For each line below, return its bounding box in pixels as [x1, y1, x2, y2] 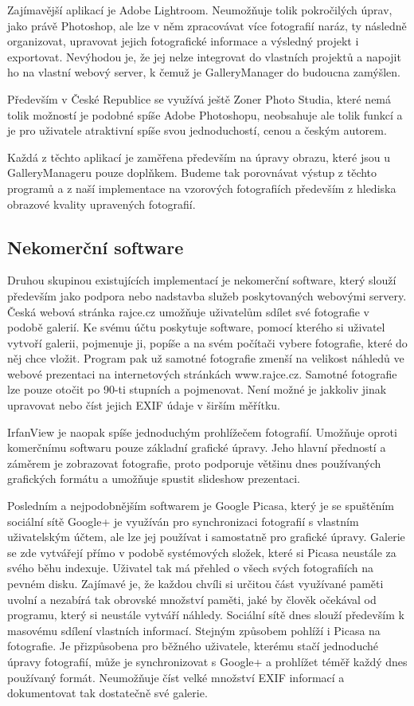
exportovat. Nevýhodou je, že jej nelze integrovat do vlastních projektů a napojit [7, 48, 401, 65]
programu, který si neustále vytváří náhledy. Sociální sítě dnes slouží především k [7, 606, 404, 623]
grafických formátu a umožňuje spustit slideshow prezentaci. [7, 470, 300, 487]
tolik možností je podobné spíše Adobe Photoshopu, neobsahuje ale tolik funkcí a [7, 106, 403, 123]
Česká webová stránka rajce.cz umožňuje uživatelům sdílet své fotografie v [7, 303, 369, 320]
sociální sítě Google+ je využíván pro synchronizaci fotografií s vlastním [7, 512, 359, 529]
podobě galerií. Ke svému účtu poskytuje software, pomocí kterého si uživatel [7, 319, 385, 335]
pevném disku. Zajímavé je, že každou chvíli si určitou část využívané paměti [7, 575, 384, 592]
